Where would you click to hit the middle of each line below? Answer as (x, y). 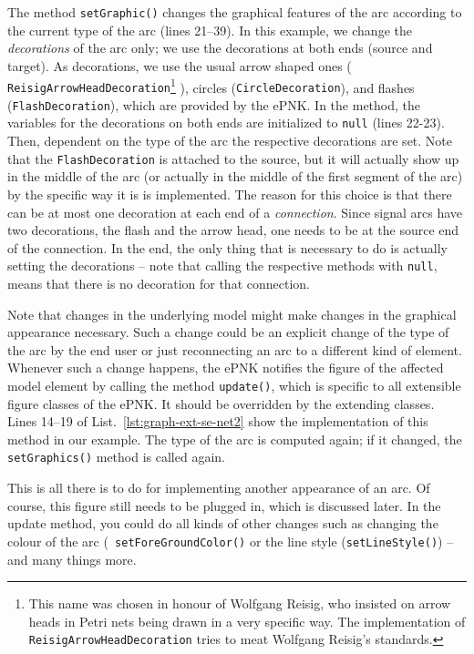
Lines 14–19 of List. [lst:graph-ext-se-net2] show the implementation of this (218, 421)
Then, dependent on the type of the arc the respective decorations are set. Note (230, 141)
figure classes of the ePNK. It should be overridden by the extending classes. (221, 403)
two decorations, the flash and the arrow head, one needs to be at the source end (233, 230)
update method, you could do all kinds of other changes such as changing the (223, 523)
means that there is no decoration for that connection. (159, 283)
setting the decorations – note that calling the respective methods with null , (222, 266)
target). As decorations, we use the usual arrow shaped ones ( (180, 65)
